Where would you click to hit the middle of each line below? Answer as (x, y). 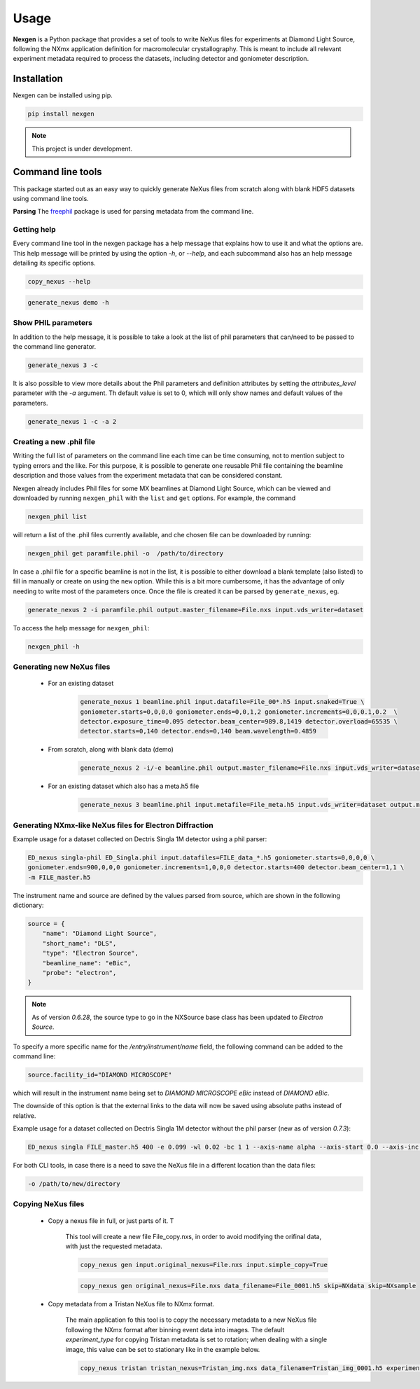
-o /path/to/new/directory (74, 1184)
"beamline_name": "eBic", (87, 963)
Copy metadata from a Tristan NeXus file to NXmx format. (131, 1304)
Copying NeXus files (49, 1204)
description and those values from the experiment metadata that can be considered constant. (148, 476)
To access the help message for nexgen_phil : (81, 628)
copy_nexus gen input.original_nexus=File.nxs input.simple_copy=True (204, 1265)
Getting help (34, 230)
